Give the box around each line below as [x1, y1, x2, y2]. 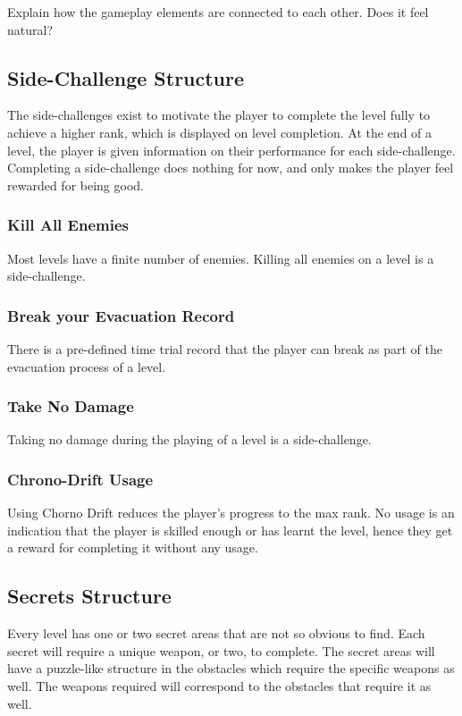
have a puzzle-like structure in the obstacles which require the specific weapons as [7, 659, 455, 678]
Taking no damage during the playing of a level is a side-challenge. [7, 430, 372, 449]
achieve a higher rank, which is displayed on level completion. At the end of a [7, 122, 433, 141]
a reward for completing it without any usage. [7, 538, 258, 557]
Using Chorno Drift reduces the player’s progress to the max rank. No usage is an [7, 503, 455, 522]
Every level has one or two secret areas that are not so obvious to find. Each [7, 624, 425, 643]
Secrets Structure [7, 582, 172, 610]
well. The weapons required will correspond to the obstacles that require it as [7, 676, 432, 695]
